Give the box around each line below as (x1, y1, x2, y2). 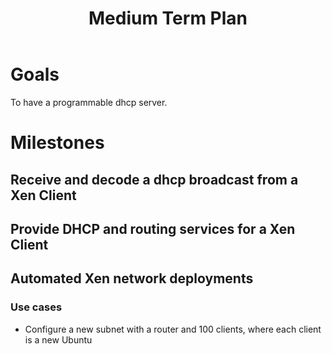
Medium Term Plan (88, 7, 248, 30)
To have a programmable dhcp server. (10, 96, 168, 108)
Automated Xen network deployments (10, 270, 254, 287)
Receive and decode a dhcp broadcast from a (10, 171, 299, 188)
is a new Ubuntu (24, 333, 93, 346)
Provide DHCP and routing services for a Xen (10, 220, 296, 237)
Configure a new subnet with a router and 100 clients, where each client (24, 323, 322, 335)
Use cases (10, 300, 63, 314)
